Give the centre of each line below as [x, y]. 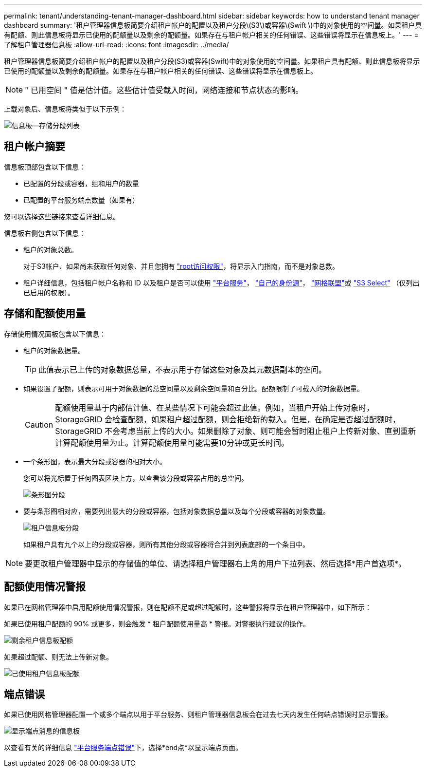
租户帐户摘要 [35, 147]
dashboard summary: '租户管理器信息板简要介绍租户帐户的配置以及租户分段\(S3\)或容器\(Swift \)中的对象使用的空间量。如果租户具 [213, 25]
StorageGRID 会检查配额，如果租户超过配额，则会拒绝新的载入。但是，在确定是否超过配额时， [228, 419]
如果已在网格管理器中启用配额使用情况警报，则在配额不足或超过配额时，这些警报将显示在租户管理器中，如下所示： [188, 607]
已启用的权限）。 [49, 292]
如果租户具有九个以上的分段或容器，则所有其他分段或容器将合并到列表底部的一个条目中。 [166, 544]
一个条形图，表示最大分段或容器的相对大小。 [95, 461]
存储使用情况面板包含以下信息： [55, 334]
